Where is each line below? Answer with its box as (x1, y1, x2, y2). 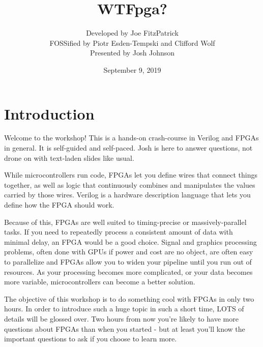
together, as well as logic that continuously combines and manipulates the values (4, 179, 255, 190)
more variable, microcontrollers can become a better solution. (4, 276, 195, 287)
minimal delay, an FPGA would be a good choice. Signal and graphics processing (4, 236, 257, 247)
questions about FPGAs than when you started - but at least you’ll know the (4, 323, 245, 334)
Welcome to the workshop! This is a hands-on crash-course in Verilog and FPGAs (4, 132, 259, 143)
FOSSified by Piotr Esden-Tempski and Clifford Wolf (49, 37, 215, 48)
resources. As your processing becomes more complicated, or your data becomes (4, 266, 253, 277)
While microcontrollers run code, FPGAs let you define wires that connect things (4, 169, 257, 180)
